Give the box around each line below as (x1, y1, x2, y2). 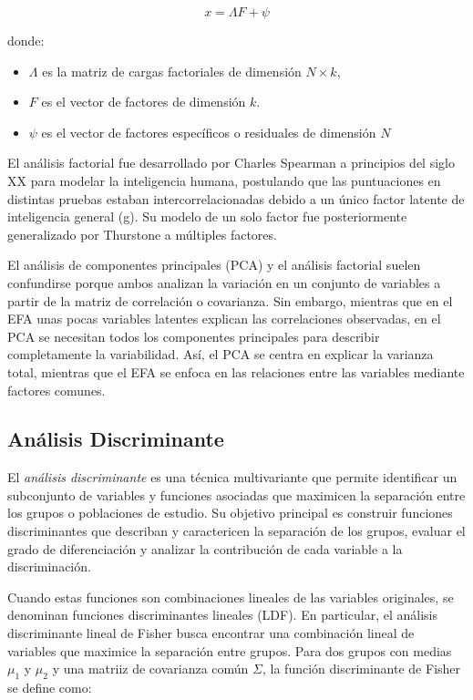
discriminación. (7, 557, 91, 576)
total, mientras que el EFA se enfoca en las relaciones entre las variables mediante (7, 362, 465, 381)
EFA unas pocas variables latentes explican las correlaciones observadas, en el (7, 309, 441, 328)
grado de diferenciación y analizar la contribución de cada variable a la (7, 539, 403, 558)
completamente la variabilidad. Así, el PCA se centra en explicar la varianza (7, 345, 434, 364)
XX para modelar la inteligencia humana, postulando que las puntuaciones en (7, 170, 441, 190)
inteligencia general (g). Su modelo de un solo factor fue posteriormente (7, 207, 407, 226)
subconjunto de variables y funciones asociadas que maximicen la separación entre (7, 485, 466, 504)
